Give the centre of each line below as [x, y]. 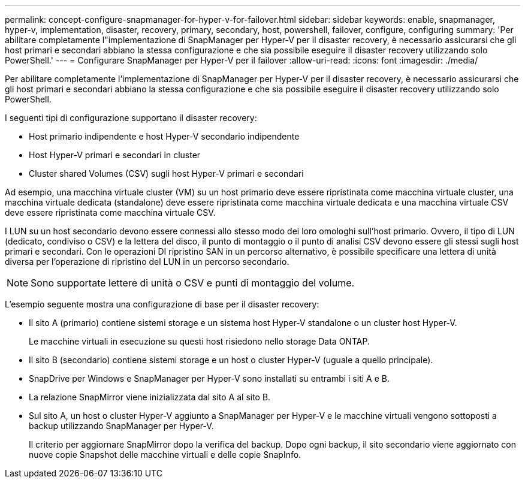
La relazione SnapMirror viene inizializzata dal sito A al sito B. [150, 397]
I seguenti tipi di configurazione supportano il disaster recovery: [131, 118]
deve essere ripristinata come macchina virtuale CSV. [110, 212]
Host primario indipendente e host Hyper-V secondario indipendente [164, 136]
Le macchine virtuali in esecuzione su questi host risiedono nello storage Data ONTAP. [199, 341]
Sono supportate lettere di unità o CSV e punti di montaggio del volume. [193, 283]
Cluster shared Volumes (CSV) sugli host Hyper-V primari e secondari [166, 173]
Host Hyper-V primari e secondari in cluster [115, 155]
